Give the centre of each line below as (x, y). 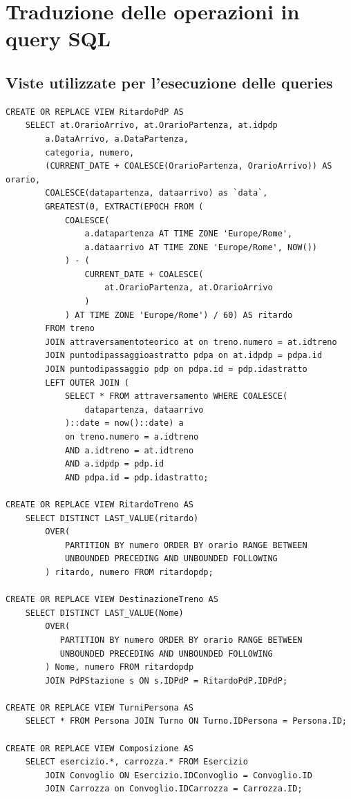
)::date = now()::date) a (124, 423)
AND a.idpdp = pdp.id (114, 464)
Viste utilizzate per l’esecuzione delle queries (169, 82)
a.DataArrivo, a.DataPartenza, (117, 139)
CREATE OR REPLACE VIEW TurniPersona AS (100, 707)
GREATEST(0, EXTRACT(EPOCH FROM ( (124, 206)
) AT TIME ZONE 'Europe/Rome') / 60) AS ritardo (179, 315)
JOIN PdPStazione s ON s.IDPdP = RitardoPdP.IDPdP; (167, 680)
